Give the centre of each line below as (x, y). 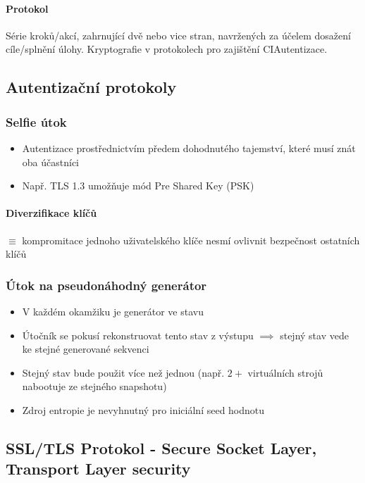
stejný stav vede (314, 335)
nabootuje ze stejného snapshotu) (94, 386)
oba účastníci (50, 162)
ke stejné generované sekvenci (86, 349)
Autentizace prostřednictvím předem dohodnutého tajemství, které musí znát (189, 148)
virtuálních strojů (285, 372)
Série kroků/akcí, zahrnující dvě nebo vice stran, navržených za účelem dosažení (178, 35)
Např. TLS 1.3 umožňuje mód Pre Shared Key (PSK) (138, 186)
